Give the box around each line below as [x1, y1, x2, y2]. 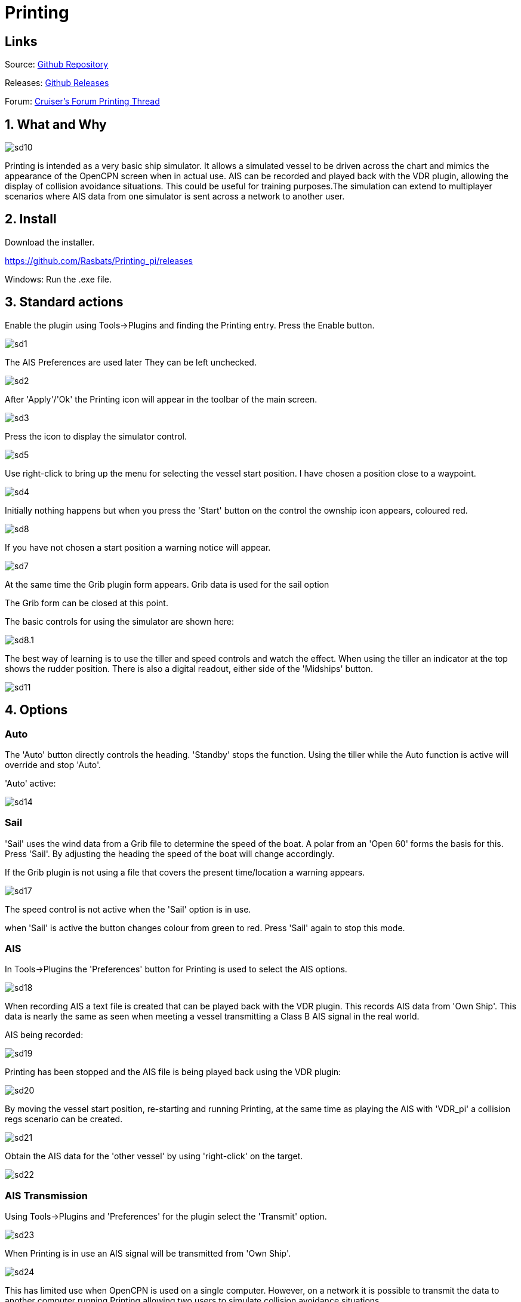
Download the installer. [5, 237, 95, 247]
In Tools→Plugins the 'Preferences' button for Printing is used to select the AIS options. [5, 964, 347, 975]
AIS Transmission [5, 1189, 88, 1202]
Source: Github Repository [5, 59, 109, 70]
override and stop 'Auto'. [5, 759, 101, 770]
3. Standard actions [5, 294, 124, 310]
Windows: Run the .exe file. [5, 274, 112, 284]
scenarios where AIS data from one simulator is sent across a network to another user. [5, 191, 345, 202]
